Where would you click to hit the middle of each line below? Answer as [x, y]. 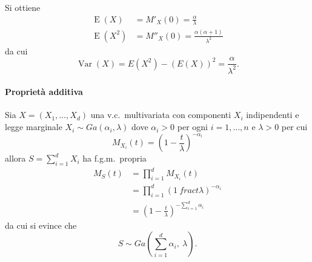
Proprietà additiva [44, 92]
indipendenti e [273, 115]
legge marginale [34, 127]
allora [15, 158]
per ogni [192, 127]
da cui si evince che [41, 225]
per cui [294, 127]
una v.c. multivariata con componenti [161, 115]
